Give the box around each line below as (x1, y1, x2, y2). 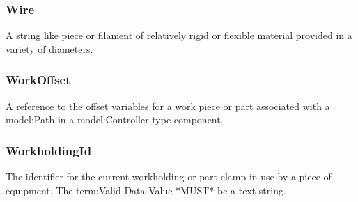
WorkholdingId (6, 141, 92, 159)
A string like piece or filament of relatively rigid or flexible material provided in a (6, 28, 352, 42)
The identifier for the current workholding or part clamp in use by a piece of (6, 169, 332, 184)
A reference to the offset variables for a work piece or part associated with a (6, 98, 330, 113)
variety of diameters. (6, 41, 93, 56)
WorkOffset (6, 71, 71, 88)
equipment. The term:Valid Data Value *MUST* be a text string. (6, 182, 286, 197)
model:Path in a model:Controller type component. (6, 112, 224, 127)
